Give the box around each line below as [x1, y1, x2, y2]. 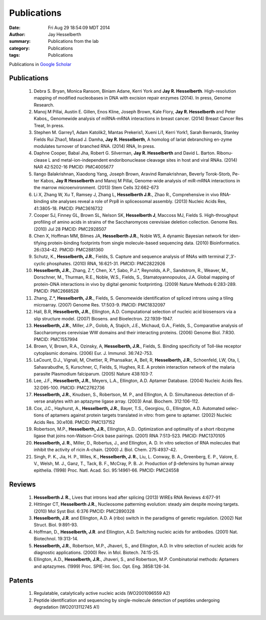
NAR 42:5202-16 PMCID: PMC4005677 [33, 164, 114, 170]
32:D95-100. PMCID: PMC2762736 [33, 384, 105, 390]
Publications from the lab [48, 38, 99, 44]
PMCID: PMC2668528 [33, 288, 79, 294]
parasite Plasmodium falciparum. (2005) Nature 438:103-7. [33, 371, 153, 377]
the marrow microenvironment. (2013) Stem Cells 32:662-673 [33, 185, 159, 191]
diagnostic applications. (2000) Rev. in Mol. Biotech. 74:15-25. [33, 550, 160, 555]
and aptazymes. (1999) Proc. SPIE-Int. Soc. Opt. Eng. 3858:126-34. [33, 563, 170, 569]
